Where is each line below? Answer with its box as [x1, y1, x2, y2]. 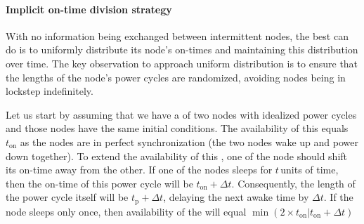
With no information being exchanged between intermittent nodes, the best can [6, 28, 349, 43]
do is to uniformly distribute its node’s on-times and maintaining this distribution [6, 42, 358, 57]
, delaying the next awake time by [163, 190, 309, 204]
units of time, [280, 162, 339, 177]
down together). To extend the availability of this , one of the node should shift [6, 148, 348, 163]
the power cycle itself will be [6, 190, 129, 204]
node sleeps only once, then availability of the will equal [6, 204, 247, 218]
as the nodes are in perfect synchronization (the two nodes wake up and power [20, 134, 358, 149]
